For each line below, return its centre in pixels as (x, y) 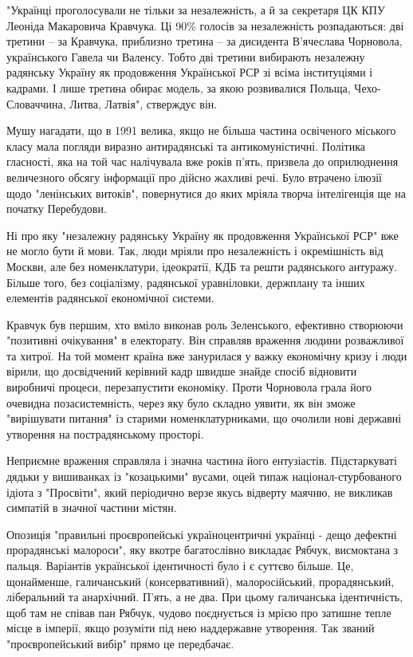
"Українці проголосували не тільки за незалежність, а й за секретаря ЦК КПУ (196, 10)
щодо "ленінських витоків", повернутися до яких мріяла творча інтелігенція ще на (206, 193)
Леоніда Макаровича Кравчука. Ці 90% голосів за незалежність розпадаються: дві (205, 25)
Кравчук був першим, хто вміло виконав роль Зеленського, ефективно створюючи (205, 324)
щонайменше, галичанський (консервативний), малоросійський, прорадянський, (201, 581)
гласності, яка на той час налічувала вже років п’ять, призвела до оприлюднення (203, 161)
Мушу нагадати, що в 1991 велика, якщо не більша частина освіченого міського (201, 130)
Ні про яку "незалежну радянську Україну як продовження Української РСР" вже (203, 235)
